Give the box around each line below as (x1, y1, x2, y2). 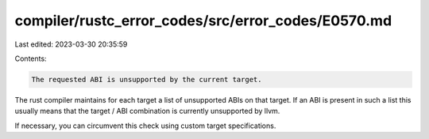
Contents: (14, 54, 47, 63)
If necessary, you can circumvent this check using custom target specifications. (14, 121, 276, 130)
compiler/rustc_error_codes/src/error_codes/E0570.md (14, 12, 392, 29)
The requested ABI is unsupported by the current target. (31, 75, 262, 84)
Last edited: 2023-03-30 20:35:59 (14, 39, 128, 49)
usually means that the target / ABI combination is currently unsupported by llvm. (14, 107, 280, 116)
